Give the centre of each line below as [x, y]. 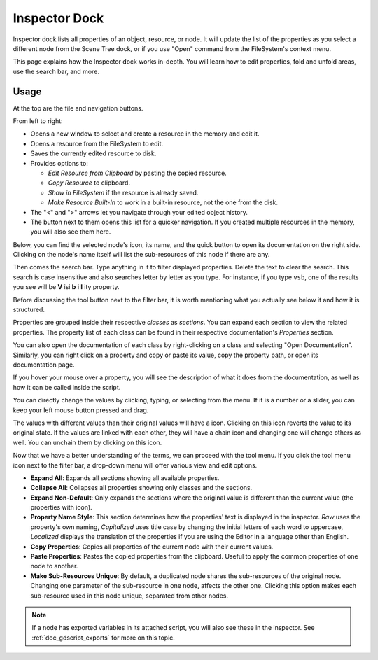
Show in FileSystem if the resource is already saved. [123, 192]
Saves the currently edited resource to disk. [93, 153]
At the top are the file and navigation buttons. [78, 108]
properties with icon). [61, 507]
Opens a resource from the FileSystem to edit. [97, 143]
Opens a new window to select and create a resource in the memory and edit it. [145, 134]
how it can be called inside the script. [67, 387]
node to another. [54, 566]
